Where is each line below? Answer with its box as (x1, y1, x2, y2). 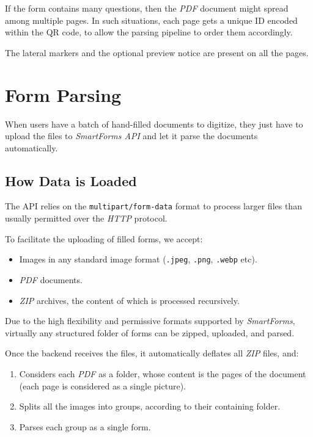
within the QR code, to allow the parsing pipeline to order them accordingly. (5, 26, 293, 38)
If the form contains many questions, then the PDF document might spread (5, 2, 289, 14)
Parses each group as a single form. (19, 420, 151, 433)
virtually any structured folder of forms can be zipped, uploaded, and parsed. (5, 326, 295, 339)
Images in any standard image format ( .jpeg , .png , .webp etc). (19, 253, 257, 265)
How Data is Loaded (5, 171, 137, 190)
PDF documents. (19, 273, 83, 286)
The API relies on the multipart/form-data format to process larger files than (5, 200, 302, 212)
